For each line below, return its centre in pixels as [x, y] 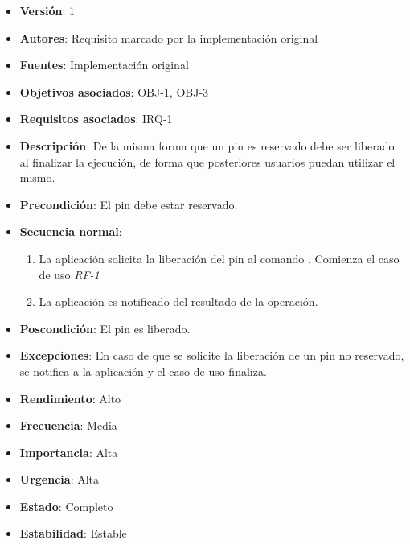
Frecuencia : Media [68, 425]
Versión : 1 [47, 10]
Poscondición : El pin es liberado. [105, 328]
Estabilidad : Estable [73, 533]
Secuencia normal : [71, 231]
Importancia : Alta [69, 452]
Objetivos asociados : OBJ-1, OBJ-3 [114, 91]
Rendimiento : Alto [70, 398]
